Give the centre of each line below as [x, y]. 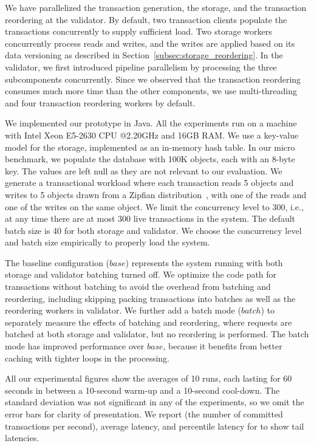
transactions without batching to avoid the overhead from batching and [138, 286]
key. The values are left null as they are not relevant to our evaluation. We [144, 170]
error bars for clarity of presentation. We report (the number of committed [144, 414]
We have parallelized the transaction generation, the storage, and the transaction [156, 7]
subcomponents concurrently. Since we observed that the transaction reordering [153, 79]
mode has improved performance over [75, 346]
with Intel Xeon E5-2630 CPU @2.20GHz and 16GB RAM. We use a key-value [152, 135]
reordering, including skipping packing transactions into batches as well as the [150, 298]
